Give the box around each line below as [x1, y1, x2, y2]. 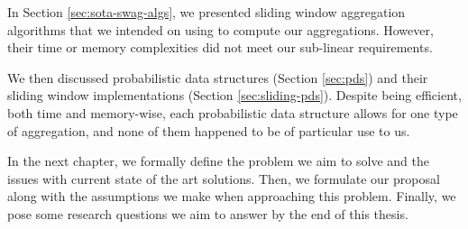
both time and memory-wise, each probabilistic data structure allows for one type [7, 103, 458, 122]
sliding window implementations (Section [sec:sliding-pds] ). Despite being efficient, [7, 86, 462, 105]
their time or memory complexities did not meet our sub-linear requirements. [7, 38, 433, 57]
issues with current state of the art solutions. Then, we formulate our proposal [7, 169, 440, 188]
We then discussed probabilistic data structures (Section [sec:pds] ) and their [7, 68, 428, 87]
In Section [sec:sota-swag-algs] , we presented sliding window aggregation [7, 3, 406, 21]
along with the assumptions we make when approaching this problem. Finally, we [7, 187, 456, 206]
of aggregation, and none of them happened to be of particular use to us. [7, 121, 410, 140]
